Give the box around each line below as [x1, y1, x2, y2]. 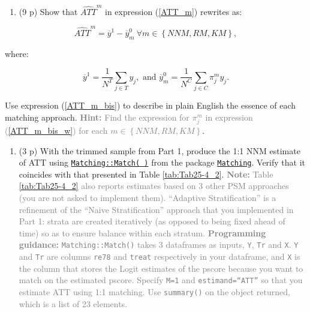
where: [5, 47, 29, 59]
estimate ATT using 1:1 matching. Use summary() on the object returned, [19, 285, 290, 298]
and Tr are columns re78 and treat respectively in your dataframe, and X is [19, 250, 300, 263]
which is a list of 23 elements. [19, 297, 128, 310]
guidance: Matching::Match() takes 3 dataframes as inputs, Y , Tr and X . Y [19, 238, 299, 251]
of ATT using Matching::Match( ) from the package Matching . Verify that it [19, 156, 306, 169]
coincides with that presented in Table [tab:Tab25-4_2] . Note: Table [19, 167, 273, 180]
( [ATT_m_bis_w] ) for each [5, 124, 108, 136]
